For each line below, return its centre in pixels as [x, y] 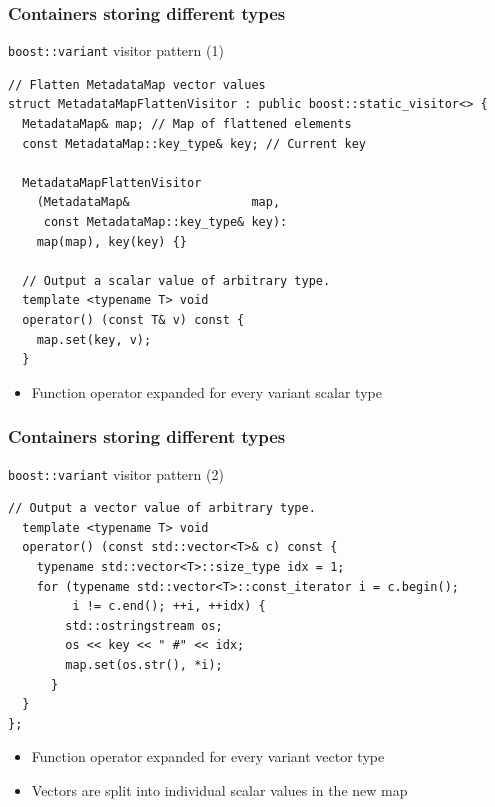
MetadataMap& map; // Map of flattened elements [187, 124]
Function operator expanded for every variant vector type [208, 756]
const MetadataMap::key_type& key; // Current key [194, 143]
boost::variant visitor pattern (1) [116, 50]
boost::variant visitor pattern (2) [116, 473]
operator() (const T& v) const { [133, 320]
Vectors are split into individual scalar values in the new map [219, 789]
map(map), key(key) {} [111, 241]
